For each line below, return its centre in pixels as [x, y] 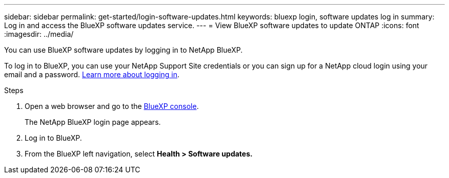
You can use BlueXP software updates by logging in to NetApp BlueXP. [124, 50]
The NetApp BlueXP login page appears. [93, 122]
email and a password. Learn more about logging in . [92, 74]
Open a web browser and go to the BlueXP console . [112, 106]
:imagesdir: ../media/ [39, 34]
